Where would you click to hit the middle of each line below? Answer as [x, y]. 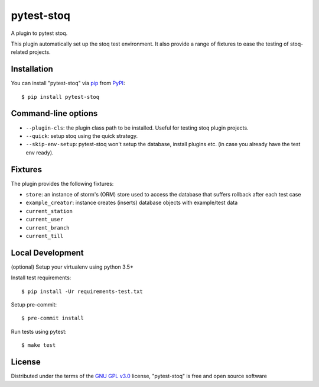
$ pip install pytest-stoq [61, 97]
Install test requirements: [41, 278]
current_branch [48, 228]
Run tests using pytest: [39, 331]
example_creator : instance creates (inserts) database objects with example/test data [132, 203]
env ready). [40, 152]
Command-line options [54, 113]
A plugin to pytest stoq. [39, 33]
